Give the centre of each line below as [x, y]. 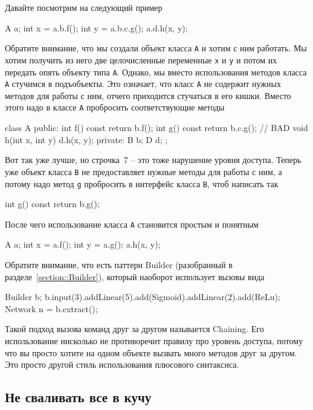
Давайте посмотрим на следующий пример [84, 7]
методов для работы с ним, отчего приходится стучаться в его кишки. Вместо [148, 95]
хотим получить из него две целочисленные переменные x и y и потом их [141, 59]
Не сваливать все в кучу [78, 397]
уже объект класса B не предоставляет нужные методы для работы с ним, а [144, 171]
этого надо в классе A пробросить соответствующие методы [115, 107]
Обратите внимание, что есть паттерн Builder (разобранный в [119, 264]
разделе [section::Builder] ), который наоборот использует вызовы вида [135, 276]
